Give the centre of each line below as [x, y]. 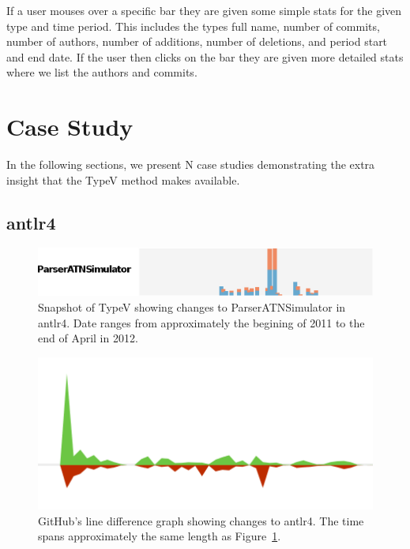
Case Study [70, 127]
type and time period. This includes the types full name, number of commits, [193, 26]
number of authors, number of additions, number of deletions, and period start [197, 41]
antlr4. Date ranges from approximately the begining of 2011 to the [201, 322]
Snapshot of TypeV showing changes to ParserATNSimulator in [192, 306]
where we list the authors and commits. [102, 72]
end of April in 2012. [88, 338]
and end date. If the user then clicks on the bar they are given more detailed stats [205, 56]
